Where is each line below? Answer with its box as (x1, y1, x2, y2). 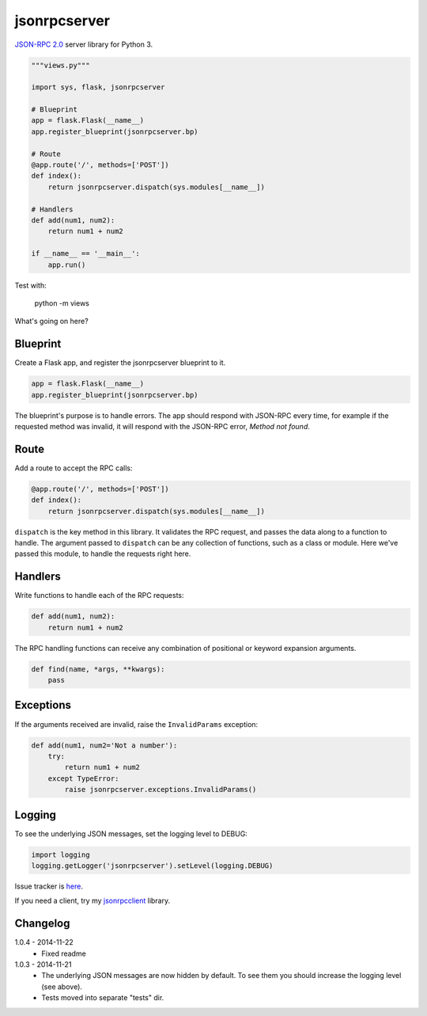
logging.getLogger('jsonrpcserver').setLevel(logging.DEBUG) (31, 861, 274, 870)
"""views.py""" (31, 60, 90, 70)
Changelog (14, 917, 70, 930)
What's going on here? (14, 317, 89, 326)
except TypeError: (47, 774, 119, 783)
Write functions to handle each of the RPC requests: (14, 591, 185, 600)
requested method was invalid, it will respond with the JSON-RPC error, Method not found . (14, 421, 310, 431)
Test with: (14, 280, 47, 290)
